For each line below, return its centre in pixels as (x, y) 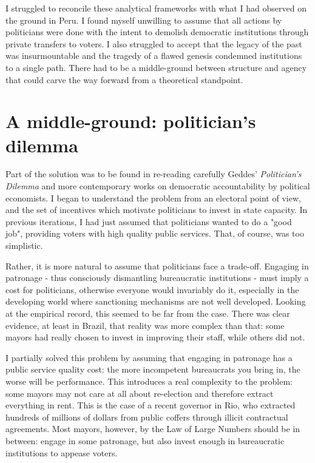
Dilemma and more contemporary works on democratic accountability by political (158, 186)
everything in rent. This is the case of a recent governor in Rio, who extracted (151, 405)
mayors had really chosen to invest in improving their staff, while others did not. (155, 337)
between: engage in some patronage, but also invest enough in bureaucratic (145, 440)
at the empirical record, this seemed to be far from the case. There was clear (148, 313)
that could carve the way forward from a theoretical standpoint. (124, 79)
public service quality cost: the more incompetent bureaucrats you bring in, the (153, 369)
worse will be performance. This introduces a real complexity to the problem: (149, 381)
